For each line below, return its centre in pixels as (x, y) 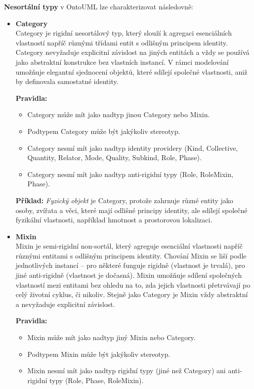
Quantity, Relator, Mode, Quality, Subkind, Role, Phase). (114, 157)
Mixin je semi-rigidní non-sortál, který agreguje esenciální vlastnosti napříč (129, 246)
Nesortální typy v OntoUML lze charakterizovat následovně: (99, 6)
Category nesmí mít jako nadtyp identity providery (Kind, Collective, (133, 148)
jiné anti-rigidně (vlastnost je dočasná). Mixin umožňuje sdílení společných (129, 275)
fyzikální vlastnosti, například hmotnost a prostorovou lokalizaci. (114, 220)
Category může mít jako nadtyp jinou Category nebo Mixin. (119, 114)
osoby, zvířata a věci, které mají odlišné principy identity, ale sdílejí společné (131, 210)
